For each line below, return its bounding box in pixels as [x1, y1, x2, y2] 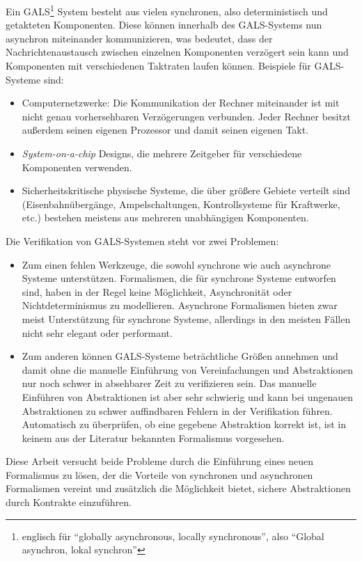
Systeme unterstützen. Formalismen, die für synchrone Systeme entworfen [22, 271, 336, 285]
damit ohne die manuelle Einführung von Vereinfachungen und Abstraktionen [22, 362, 354, 377]
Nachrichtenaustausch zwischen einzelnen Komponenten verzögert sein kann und [6, 45, 349, 59]
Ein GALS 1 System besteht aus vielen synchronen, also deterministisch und [6, 2, 328, 18]
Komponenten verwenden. [22, 159, 132, 174]
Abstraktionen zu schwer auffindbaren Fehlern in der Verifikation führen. [22, 403, 333, 418]
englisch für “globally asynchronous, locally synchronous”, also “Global [22, 528, 324, 543]
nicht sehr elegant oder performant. [22, 325, 173, 340]
